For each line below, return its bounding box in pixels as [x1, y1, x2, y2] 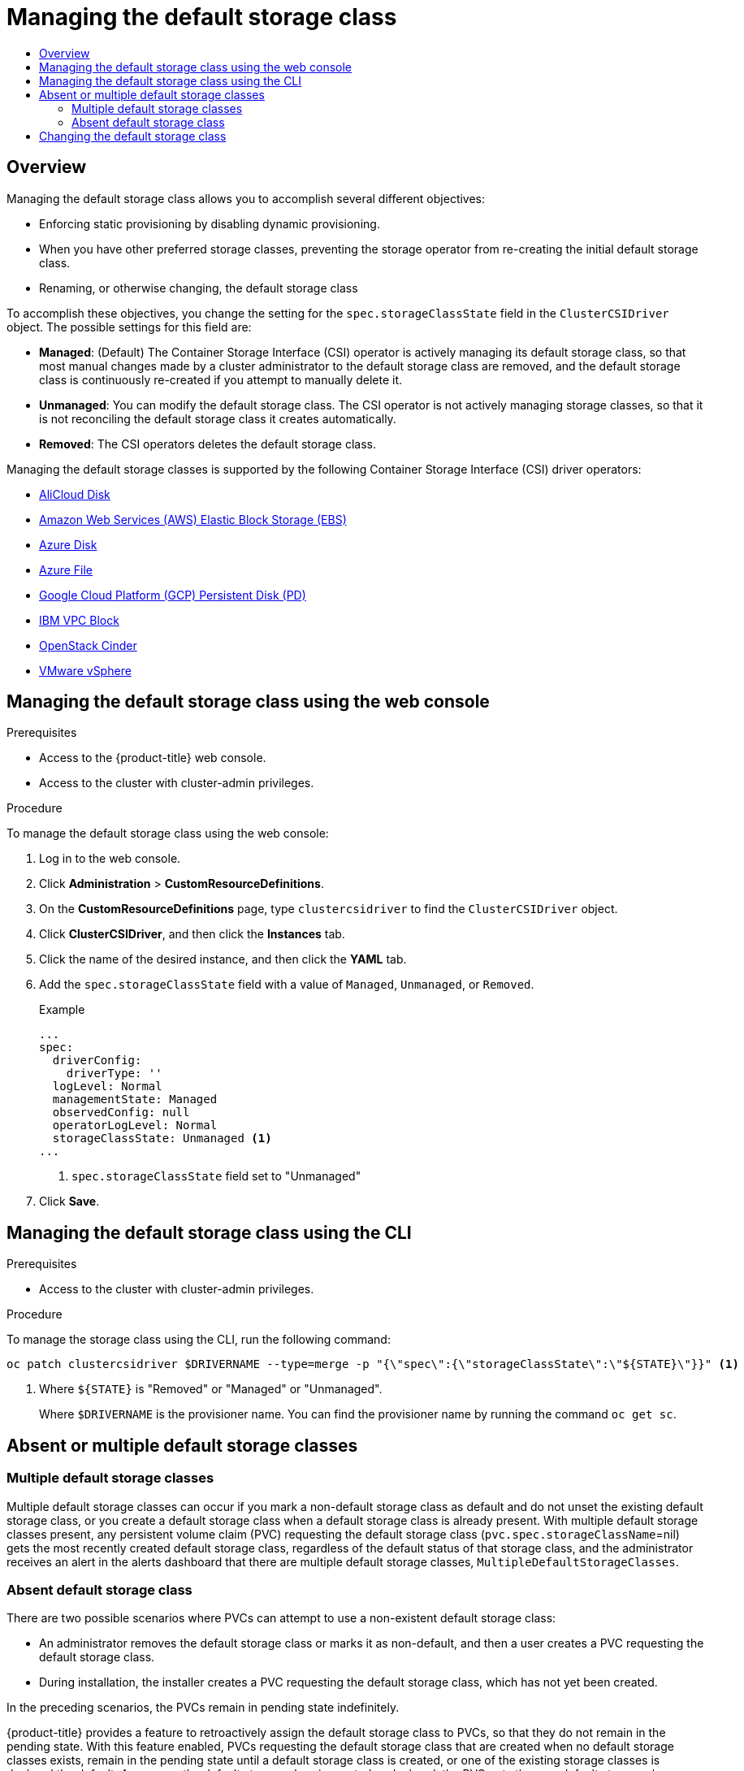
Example [39, 1002, 85, 1017]
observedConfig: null [52, 1106, 190, 1119]
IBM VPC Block [39, 613, 119, 627]
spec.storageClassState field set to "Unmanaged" [71, 1169, 361, 1184]
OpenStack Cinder [39, 638, 137, 652]
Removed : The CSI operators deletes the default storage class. [39, 436, 377, 451]
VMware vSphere [39, 663, 132, 678]
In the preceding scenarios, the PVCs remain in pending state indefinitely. [6, 1700, 400, 1715]
